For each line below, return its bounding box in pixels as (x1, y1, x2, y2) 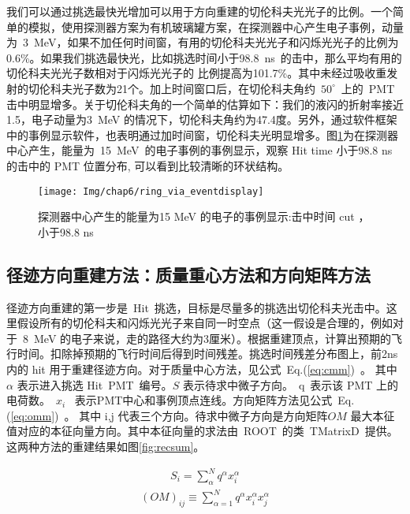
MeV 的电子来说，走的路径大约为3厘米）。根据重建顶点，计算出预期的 (33, 330, 392, 346)
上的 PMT (341, 80, 395, 96)
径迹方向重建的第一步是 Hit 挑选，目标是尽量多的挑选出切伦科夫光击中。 (6, 299, 386, 315)
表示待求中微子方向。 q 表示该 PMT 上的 (182, 376, 399, 393)
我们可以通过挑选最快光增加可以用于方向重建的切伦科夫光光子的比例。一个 (6, 3, 393, 19)
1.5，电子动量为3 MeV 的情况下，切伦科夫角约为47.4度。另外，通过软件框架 (6, 111, 397, 128)
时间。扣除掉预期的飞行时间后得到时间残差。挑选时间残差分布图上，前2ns (17, 345, 398, 362)
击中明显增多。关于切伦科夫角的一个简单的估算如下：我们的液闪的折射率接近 (6, 95, 404, 112)
